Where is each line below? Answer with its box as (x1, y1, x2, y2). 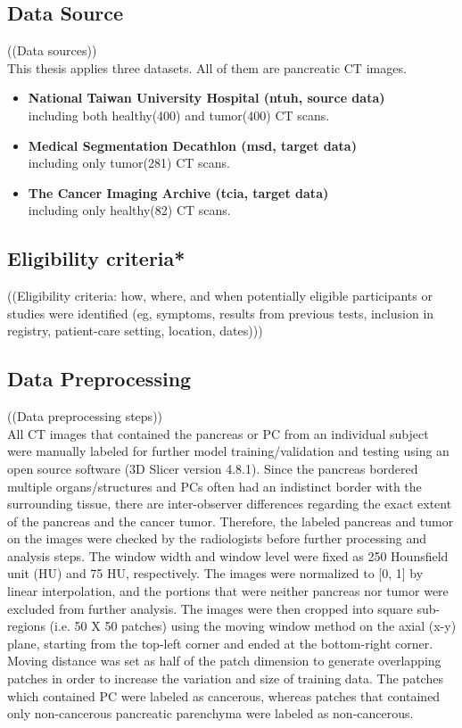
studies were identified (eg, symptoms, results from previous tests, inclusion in (7, 303, 434, 322)
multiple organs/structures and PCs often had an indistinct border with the (7, 476, 422, 495)
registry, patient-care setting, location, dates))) (7, 321, 263, 340)
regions (7, 616, 45, 635)
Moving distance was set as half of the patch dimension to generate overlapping (7, 651, 441, 670)
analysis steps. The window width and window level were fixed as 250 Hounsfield (7, 546, 449, 565)
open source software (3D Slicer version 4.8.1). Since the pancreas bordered (7, 459, 418, 477)
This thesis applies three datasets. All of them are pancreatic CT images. (7, 58, 407, 77)
